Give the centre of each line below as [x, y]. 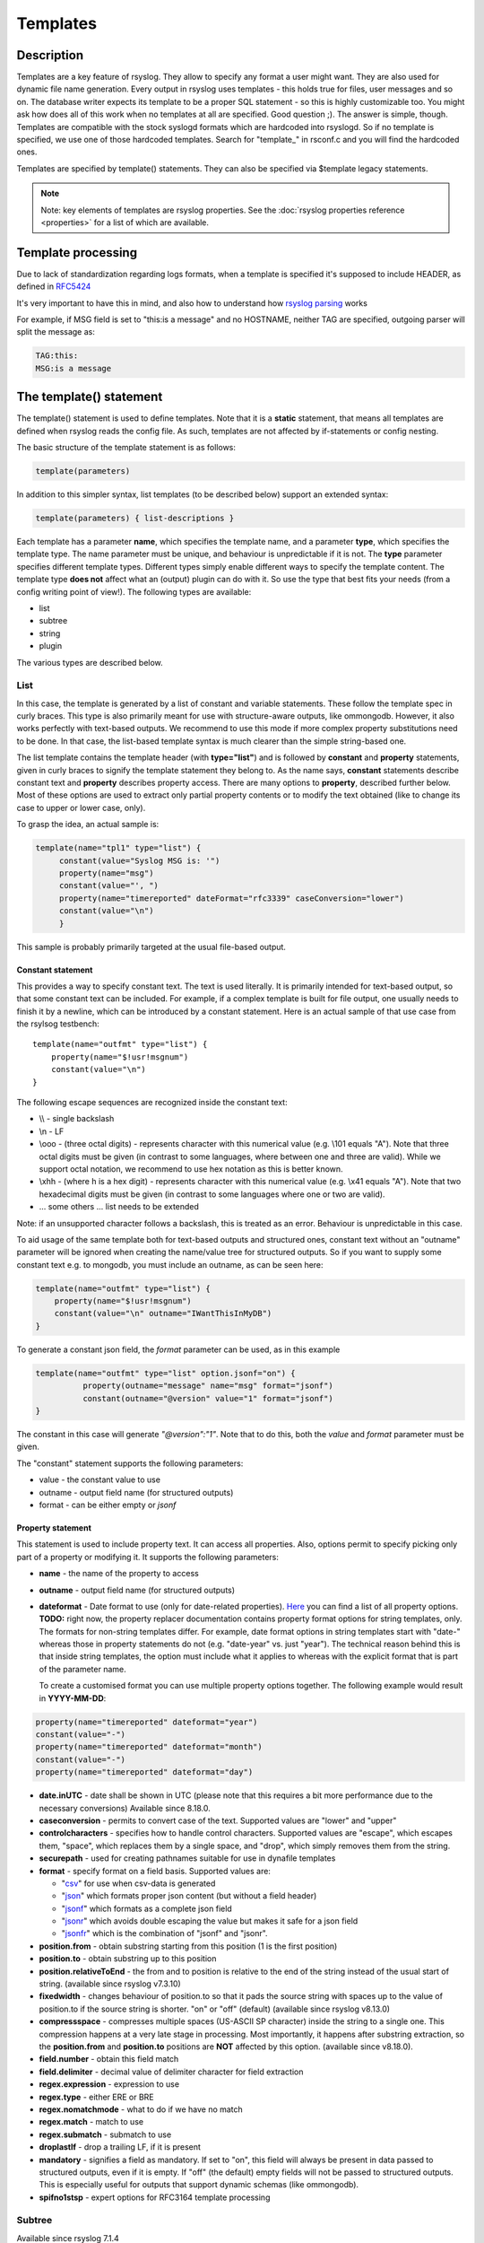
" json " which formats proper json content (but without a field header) [189, 1896]
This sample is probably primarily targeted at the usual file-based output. [151, 947]
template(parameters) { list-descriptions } [135, 519]
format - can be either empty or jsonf [108, 1505]
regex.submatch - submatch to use [105, 2134]
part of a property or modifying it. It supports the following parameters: [148, 1557]
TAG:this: [57, 356]
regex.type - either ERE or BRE [96, 2097]
